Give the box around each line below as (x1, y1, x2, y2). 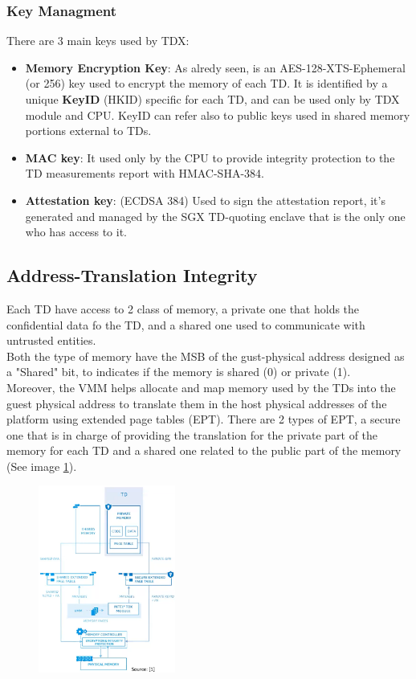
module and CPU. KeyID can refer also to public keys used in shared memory (25, 106, 410, 123)
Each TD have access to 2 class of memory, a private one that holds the (6, 300, 360, 317)
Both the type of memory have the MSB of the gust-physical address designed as (6, 347, 405, 364)
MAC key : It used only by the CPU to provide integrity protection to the (25, 149, 395, 166)
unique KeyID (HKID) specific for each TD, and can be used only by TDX (25, 91, 400, 107)
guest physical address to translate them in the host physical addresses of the (6, 395, 387, 411)
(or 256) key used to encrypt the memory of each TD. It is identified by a (25, 75, 388, 92)
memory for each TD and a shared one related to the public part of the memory (6, 442, 402, 459)
